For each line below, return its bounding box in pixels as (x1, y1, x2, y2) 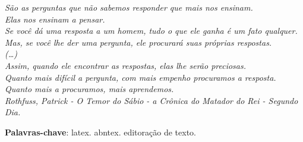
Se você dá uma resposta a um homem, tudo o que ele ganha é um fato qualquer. (5, 24, 298, 37)
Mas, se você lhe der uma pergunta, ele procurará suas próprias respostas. (5, 36, 272, 48)
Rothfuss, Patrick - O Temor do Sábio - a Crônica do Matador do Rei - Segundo (5, 94, 298, 106)
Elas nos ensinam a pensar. (5, 12, 105, 25)
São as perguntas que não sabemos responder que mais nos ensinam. (5, 1, 253, 13)
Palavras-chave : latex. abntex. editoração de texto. (5, 125, 196, 138)
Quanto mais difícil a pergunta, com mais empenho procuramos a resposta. (5, 71, 276, 83)
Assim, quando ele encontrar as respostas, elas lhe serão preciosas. (5, 59, 247, 71)
